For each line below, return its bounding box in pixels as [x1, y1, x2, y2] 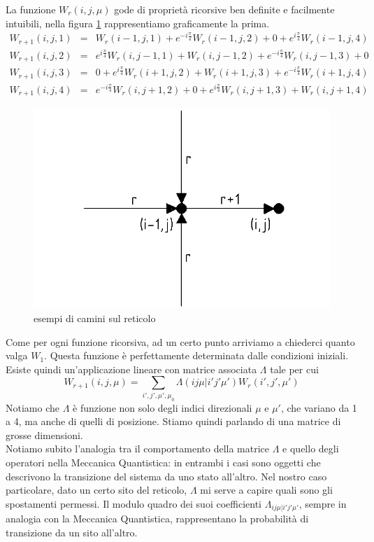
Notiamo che [6, 400, 59, 415]
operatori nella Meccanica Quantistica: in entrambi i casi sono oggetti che [6, 454, 321, 469]
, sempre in [299, 496, 347, 510]
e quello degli [282, 441, 339, 456]
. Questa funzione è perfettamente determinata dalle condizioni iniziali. [44, 348, 349, 363]
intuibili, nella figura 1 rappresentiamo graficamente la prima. [6, 15, 270, 30]
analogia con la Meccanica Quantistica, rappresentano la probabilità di [6, 511, 309, 526]
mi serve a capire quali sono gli [200, 482, 333, 497]
